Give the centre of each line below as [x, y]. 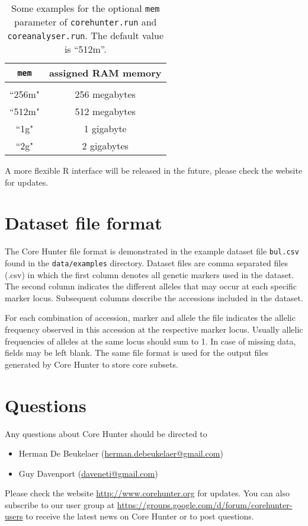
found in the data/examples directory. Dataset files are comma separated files [146, 262]
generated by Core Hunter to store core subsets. [92, 364]
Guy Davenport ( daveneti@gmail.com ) [88, 473]
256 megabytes [105, 94]
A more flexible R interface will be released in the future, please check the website [154, 170]
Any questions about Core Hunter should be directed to [106, 433]
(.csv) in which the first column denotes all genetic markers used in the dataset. [150, 274]
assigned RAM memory [105, 73]
